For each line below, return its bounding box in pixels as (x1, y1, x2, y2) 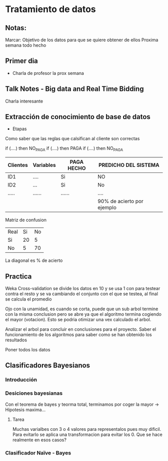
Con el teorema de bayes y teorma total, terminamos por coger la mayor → (5, 401, 159, 407)
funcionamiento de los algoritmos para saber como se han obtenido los (5, 332, 152, 338)
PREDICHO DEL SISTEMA (98, 162, 159, 169)
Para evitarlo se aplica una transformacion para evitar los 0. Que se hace (12, 431, 162, 437)
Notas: (5, 24, 26, 32)
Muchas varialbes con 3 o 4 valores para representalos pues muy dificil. (12, 426, 161, 432)
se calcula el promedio (5, 296, 52, 302)
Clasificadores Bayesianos (5, 361, 90, 370)
